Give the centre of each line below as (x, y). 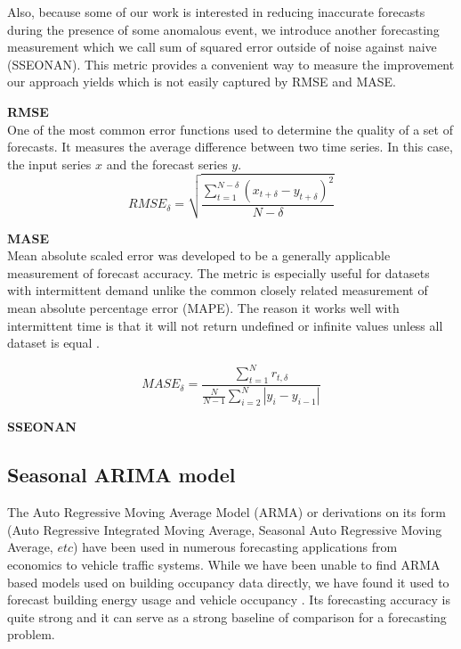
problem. (31, 634)
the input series (49, 164)
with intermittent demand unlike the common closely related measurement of (218, 290)
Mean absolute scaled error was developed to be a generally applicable (199, 255)
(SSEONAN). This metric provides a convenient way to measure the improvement (231, 64)
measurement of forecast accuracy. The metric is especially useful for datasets (218, 272)
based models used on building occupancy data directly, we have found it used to (228, 582)
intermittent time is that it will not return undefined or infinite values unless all (225, 325)
